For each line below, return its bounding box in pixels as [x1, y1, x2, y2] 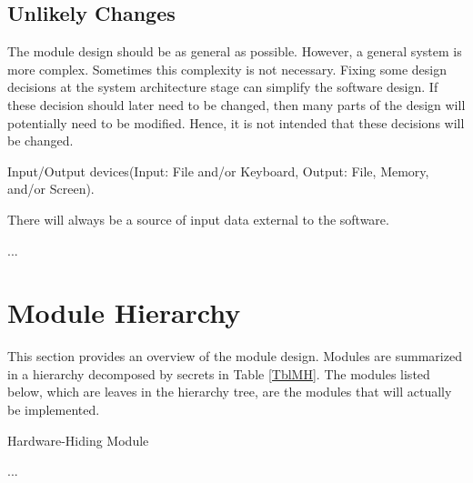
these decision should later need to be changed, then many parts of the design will [7, 95, 466, 114]
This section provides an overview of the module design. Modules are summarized [7, 347, 462, 366]
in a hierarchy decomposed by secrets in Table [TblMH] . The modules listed [7, 364, 430, 383]
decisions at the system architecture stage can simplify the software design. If [7, 77, 438, 96]
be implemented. [7, 400, 100, 419]
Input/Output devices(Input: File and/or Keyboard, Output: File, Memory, [7, 161, 429, 180]
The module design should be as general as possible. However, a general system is [7, 42, 462, 61]
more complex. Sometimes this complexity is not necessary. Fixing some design [7, 59, 447, 78]
